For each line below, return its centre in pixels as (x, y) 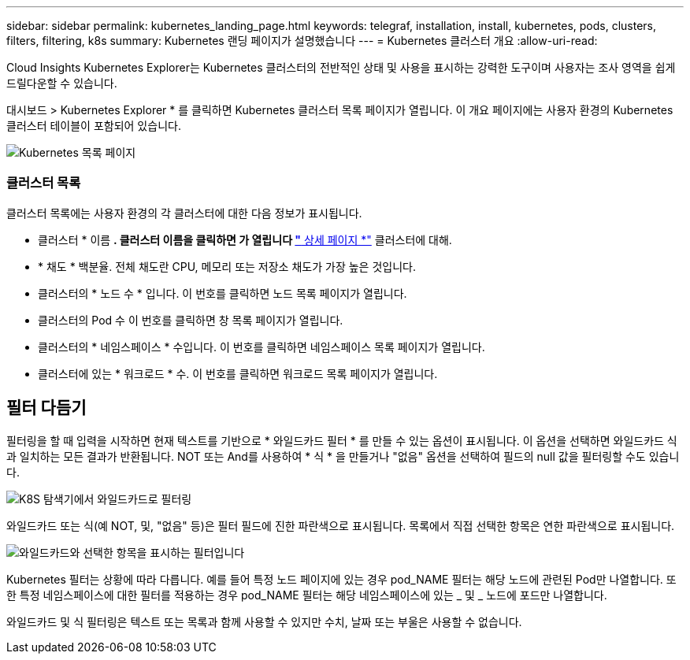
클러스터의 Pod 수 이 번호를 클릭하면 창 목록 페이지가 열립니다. (191, 320)
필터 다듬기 (46, 408)
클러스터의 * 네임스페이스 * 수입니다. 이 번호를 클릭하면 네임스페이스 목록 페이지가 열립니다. (262, 347)
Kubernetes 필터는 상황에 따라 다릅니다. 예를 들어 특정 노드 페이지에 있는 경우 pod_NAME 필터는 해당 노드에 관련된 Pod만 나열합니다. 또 (341, 579)
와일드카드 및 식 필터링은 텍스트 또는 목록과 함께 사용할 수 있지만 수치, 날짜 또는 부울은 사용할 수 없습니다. (264, 621)
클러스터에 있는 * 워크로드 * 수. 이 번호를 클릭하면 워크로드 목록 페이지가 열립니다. (238, 373)
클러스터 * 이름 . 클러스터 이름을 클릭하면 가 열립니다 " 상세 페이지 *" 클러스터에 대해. (245, 239)
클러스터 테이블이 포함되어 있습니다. (94, 126)
